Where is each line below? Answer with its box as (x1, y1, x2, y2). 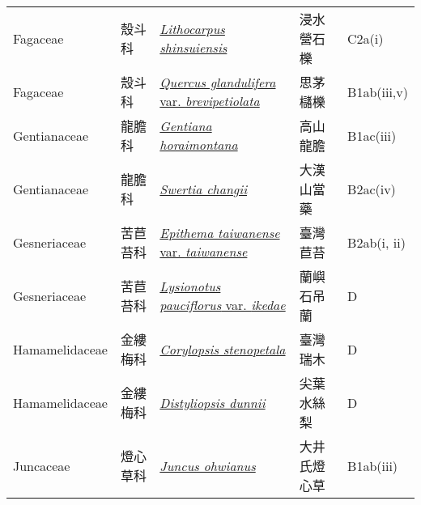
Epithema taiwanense (159, 223, 280, 242)
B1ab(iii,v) (347, 82, 408, 101)
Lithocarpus (159, 19, 225, 38)
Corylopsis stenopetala (159, 339, 286, 359)
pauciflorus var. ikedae (159, 295, 286, 314)
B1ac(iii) (347, 125, 397, 145)
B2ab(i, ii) (347, 232, 406, 252)
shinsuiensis (159, 38, 228, 57)
